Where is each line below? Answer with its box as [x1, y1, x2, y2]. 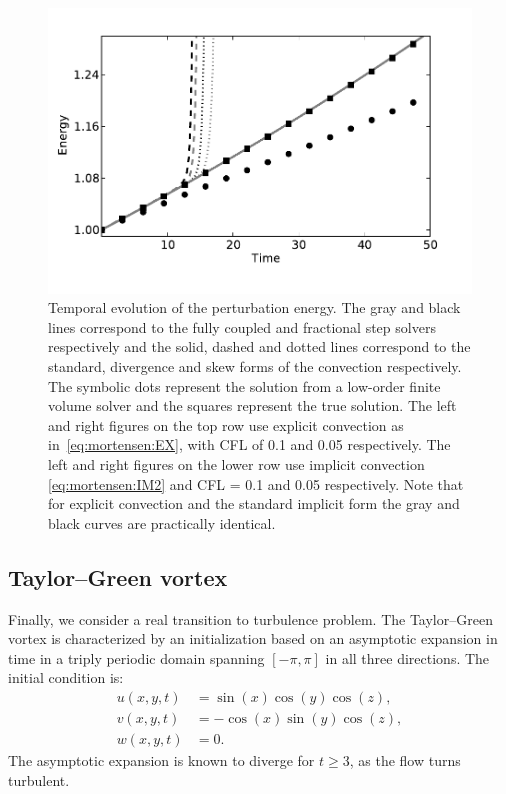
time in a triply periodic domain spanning [8, 647, 265, 668]
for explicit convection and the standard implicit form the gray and [48, 493, 460, 514]
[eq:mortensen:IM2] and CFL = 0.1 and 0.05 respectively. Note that [48, 473, 464, 494]
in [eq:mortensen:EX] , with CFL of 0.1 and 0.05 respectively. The [48, 434, 451, 455]
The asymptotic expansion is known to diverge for [8, 749, 315, 770]
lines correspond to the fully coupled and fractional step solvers [48, 316, 436, 337]
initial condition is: [8, 667, 124, 688]
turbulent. [8, 769, 70, 790]
